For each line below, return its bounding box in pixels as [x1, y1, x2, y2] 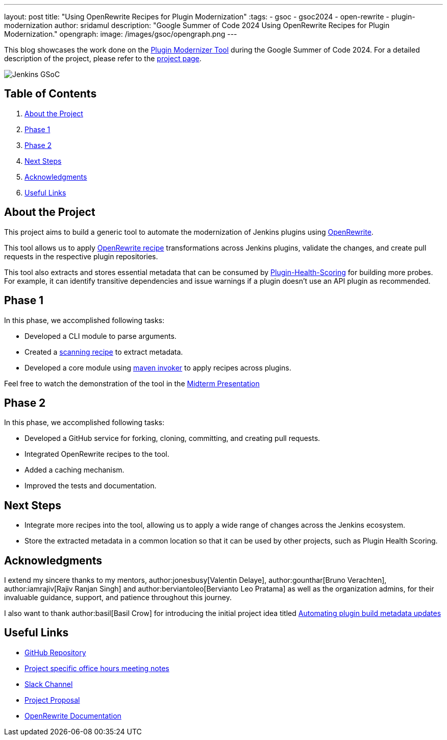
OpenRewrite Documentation [24, 711, 121, 720]
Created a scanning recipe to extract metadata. [24, 347, 183, 356]
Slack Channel [24, 679, 73, 688]
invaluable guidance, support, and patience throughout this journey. [4, 593, 232, 602]
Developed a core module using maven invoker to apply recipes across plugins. [24, 363, 291, 372]
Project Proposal [24, 695, 80, 704]
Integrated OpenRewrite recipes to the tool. [24, 450, 169, 459]
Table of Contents [4, 87, 97, 101]
